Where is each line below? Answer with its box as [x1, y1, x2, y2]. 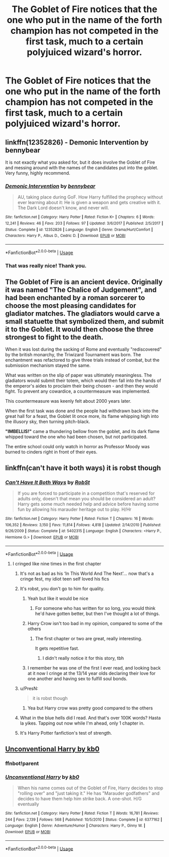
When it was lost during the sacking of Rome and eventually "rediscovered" [5, 346, 162, 352]
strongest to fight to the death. [5, 332, 104, 342]
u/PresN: [20, 686, 39, 692]
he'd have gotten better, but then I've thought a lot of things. [35, 610, 160, 617]
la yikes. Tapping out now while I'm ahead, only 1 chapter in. [20, 720, 145, 726]
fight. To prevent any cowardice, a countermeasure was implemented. [5, 388, 151, 395]
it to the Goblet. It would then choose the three [5, 325, 154, 334]
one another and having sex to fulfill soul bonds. [27, 676, 127, 682]
